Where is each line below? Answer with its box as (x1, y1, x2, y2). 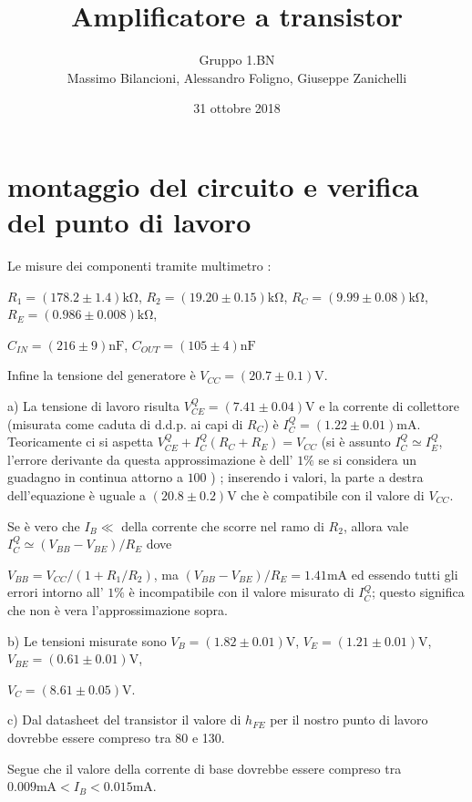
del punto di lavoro (7, 203, 251, 241)
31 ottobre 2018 (193, 98, 281, 118)
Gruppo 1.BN (199, 50, 275, 69)
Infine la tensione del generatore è (7, 365, 196, 385)
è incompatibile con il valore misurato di (128, 582, 354, 601)
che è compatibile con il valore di (241, 485, 425, 504)
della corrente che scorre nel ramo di (121, 516, 324, 535)
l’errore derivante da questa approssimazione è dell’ (7, 449, 293, 468)
